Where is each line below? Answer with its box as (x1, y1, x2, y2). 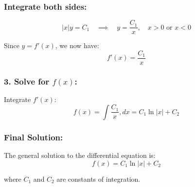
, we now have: (55, 40, 99, 51)
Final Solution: (4, 131, 63, 143)
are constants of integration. (56, 173, 141, 184)
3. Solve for (4, 75, 50, 87)
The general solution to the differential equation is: (4, 150, 156, 160)
